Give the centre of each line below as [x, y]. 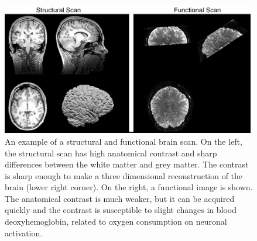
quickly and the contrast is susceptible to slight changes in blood [121, 210]
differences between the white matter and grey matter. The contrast [127, 164]
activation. [24, 233]
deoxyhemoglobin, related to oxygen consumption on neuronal [116, 221]
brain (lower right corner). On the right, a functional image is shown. [129, 187]
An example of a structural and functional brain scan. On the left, [124, 141]
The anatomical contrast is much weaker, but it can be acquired [120, 198]
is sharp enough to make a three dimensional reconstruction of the [124, 175]
